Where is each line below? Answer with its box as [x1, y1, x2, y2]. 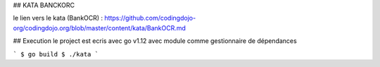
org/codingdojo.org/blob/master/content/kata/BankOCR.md [13, 23, 186, 32]
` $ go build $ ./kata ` [13, 50, 99, 58]
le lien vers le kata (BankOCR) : [13, 14, 103, 23]
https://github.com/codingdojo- [104, 14, 196, 23]
